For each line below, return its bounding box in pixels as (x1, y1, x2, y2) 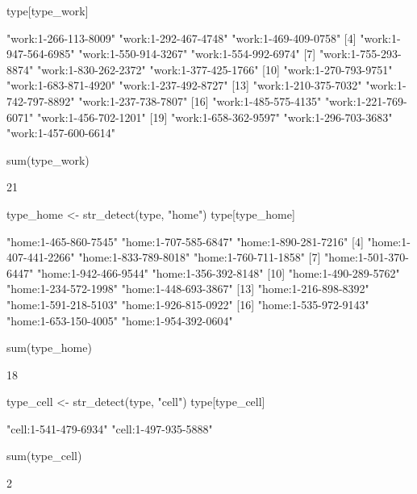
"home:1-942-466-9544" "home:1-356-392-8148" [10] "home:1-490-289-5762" (36, 264, 400, 281)
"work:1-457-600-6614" (6, 124, 115, 141)
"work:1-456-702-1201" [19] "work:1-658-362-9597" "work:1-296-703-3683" (36, 108, 393, 125)
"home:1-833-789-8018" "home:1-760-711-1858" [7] (78, 249, 321, 266)
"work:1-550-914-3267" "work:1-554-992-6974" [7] (78, 45, 316, 62)
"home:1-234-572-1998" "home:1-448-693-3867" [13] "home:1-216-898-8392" (6, 280, 369, 297)
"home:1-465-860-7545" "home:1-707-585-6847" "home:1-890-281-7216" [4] (6, 232, 364, 249)
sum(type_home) (6, 339, 92, 356)
